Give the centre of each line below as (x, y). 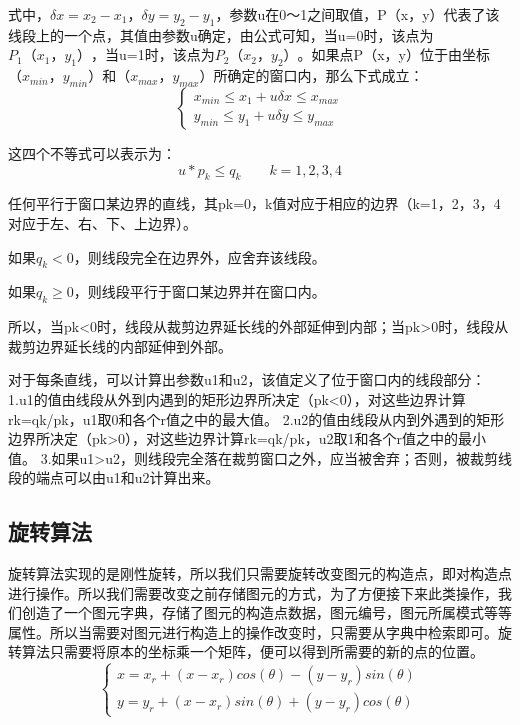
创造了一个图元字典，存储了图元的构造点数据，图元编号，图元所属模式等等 (266, 612)
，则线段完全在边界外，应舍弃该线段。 (199, 256)
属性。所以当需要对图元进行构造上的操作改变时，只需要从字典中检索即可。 (253, 631)
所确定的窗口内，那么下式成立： (318, 75)
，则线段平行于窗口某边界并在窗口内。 (199, 291)
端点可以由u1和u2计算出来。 (127, 477)
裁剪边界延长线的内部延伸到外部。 (120, 345)
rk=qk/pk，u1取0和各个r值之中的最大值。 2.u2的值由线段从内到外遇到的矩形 (256, 418)
